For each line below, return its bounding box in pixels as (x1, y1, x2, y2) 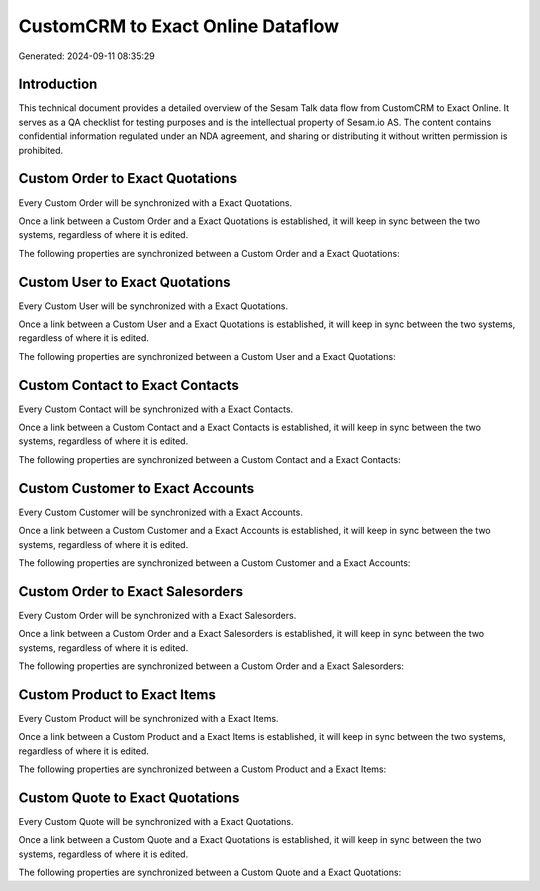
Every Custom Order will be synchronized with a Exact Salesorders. (18, 609, 297, 621)
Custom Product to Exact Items (18, 686, 217, 703)
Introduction (18, 76, 98, 93)
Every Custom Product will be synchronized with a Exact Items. (18, 712, 279, 724)
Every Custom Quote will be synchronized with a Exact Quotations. (18, 816, 294, 827)
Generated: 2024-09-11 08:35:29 (18, 50, 155, 62)
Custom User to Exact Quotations (18, 273, 231, 290)
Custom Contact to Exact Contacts (18, 376, 239, 394)
